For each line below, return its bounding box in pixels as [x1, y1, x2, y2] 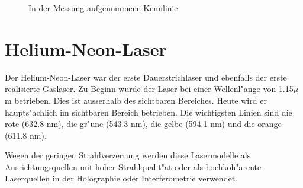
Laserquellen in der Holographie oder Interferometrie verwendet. [5, 172, 237, 184]
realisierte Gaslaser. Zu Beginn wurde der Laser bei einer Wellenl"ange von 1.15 [5, 82, 294, 95]
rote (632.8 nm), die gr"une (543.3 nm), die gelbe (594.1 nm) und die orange [5, 117, 282, 130]
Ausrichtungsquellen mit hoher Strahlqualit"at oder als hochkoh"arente [5, 160, 262, 173]
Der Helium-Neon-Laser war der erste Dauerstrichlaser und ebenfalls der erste [5, 71, 287, 83]
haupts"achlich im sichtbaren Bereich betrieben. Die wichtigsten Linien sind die [5, 106, 292, 118]
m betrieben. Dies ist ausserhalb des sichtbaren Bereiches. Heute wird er [5, 94, 267, 106]
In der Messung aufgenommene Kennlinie [28, 2, 178, 14]
